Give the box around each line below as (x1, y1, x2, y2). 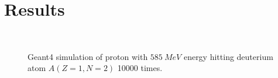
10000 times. (117, 62, 163, 74)
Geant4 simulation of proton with (28, 50, 148, 62)
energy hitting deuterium (183, 50, 273, 62)
